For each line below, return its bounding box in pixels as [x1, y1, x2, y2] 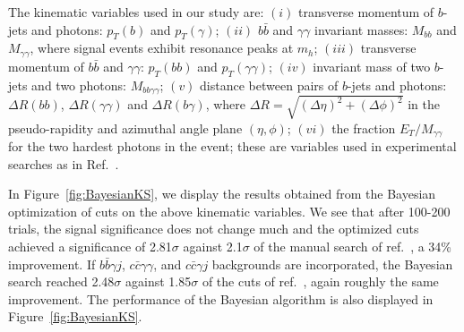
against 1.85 [125, 272, 192, 291]
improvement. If [8, 254, 96, 273]
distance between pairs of [200, 75, 339, 94]
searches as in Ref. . [8, 154, 119, 173]
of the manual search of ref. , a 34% [253, 237, 452, 256]
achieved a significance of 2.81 [8, 237, 172, 256]
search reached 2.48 [8, 272, 115, 291]
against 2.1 [183, 237, 243, 256]
